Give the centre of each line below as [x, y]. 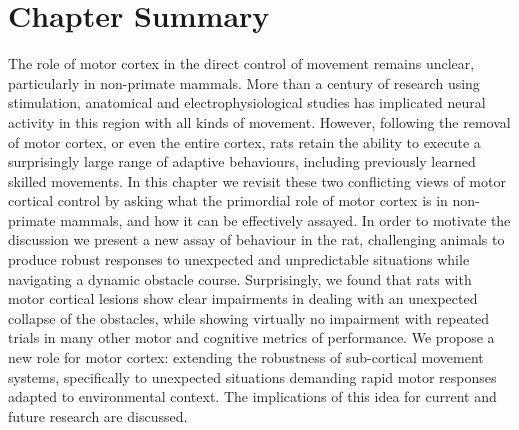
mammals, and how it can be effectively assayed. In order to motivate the [285, 219]
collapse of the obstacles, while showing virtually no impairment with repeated [249, 317]
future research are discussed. [98, 415]
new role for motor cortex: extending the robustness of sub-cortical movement [246, 357]
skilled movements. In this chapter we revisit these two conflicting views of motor [257, 180]
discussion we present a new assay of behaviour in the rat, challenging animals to [256, 239]
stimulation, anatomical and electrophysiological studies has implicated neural [247, 102]
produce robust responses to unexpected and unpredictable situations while [239, 259]
